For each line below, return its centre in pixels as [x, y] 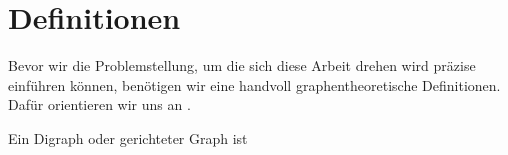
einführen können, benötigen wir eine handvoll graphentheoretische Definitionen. [254, 84]
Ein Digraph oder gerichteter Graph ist [128, 137]
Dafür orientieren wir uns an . [99, 104]
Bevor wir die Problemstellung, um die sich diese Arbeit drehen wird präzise [242, 65]
